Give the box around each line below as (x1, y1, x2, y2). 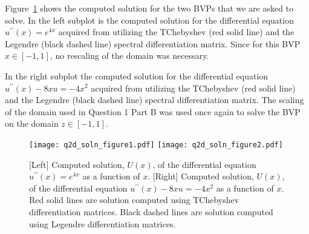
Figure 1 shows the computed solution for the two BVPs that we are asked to (5, 2, 294, 14)
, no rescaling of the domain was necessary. (50, 49, 209, 62)
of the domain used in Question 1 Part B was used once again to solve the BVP (5, 105, 301, 118)
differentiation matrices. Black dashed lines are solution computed (29, 205, 273, 218)
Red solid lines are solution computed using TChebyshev (29, 193, 239, 206)
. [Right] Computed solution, (148, 170, 254, 182)
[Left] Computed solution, (29, 158, 125, 170)
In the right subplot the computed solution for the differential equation (5, 69, 268, 82)
